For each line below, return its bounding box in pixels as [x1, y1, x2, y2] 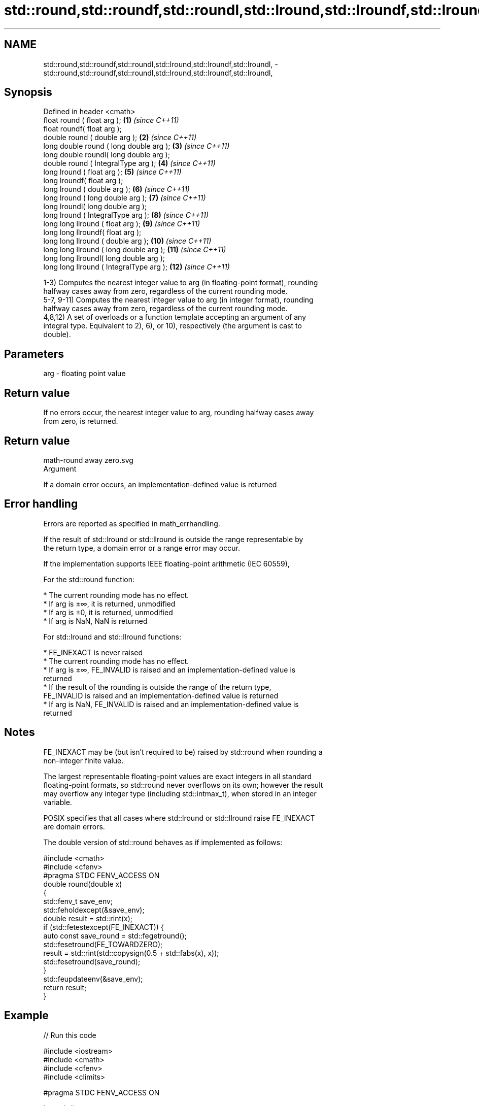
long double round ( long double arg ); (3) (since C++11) [43, 142, 230, 151]
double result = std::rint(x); [43, 914, 133, 923]
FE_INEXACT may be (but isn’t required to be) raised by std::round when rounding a [43, 747, 323, 756]
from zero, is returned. [43, 417, 118, 426]
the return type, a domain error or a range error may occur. [43, 543, 240, 552]
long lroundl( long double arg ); [43, 202, 147, 211]
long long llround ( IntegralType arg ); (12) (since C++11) [43, 262, 230, 272]
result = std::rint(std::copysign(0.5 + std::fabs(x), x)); [43, 948, 219, 957]
